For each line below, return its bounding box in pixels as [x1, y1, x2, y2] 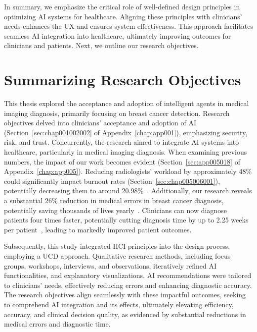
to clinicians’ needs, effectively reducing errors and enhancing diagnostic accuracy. [4, 279, 252, 290]
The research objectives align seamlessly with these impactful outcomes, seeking [4, 289, 246, 300]
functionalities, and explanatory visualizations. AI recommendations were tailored [4, 270, 252, 280]
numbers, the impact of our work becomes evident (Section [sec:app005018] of [4, 156, 240, 166]
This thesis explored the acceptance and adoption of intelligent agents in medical [4, 98, 249, 109]
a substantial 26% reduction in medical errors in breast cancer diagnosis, [4, 195, 224, 206]
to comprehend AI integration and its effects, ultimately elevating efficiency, [4, 299, 234, 309]
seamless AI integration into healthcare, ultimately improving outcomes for [4, 30, 231, 41]
